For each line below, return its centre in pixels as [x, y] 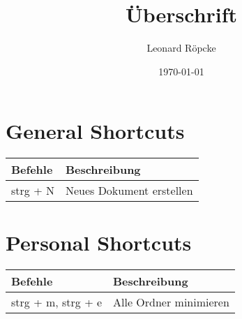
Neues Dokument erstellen [129, 191]
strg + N [33, 191]
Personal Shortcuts [99, 243]
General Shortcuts [95, 131]
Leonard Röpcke [181, 48]
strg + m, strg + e [57, 302]
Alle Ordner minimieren [171, 302]
